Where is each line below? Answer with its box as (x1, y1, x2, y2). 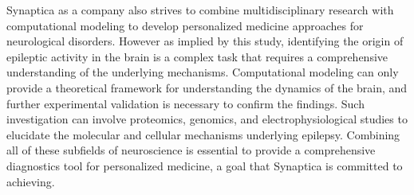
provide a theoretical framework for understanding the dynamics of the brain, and (6, 79, 408, 96)
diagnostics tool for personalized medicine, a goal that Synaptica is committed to (6, 157, 403, 174)
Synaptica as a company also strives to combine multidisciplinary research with (6, 2, 394, 18)
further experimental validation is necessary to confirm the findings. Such (6, 95, 365, 111)
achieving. (6, 173, 55, 189)
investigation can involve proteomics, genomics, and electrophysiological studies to (6, 111, 408, 127)
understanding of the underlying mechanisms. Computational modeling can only (6, 64, 399, 80)
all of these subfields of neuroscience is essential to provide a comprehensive (6, 142, 376, 158)
